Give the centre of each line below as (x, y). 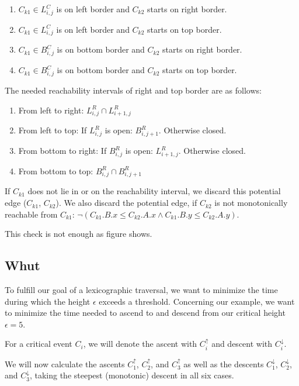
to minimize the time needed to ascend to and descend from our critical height (145, 313)
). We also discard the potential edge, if (126, 203)
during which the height (48, 301)
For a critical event (39, 344)
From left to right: (51, 110)
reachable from (31, 214)
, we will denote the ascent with (140, 344)
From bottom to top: (56, 170)
